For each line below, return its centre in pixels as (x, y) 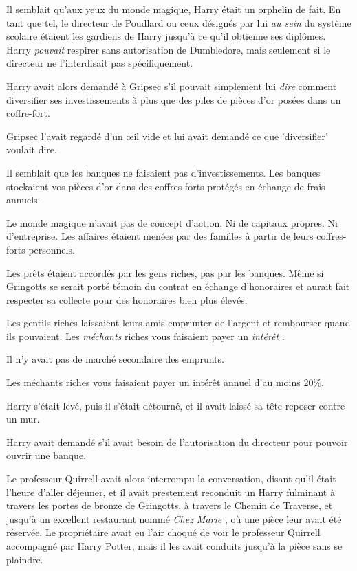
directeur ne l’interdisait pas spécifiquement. (100, 63)
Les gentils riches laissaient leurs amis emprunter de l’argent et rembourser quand (178, 323)
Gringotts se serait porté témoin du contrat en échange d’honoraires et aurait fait (178, 286)
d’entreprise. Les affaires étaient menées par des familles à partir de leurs (160, 236)
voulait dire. (32, 149)
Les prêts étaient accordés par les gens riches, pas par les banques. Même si (165, 272)
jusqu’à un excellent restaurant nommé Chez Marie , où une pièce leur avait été (174, 518)
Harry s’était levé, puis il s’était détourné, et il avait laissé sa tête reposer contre (176, 405)
